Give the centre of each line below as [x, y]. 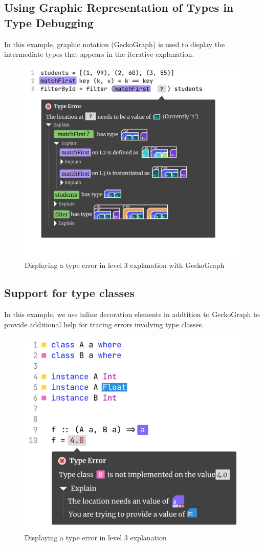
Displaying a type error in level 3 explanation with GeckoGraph [125, 265]
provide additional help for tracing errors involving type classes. [104, 324]
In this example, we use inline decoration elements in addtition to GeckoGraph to [132, 314]
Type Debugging [49, 22]
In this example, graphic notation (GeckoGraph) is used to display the [115, 44]
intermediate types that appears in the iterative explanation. [99, 54]
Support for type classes [69, 293]
